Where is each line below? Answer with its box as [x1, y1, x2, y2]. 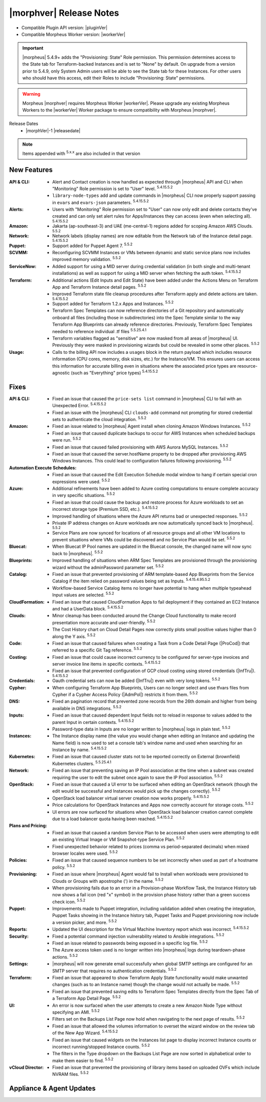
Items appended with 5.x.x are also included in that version [22, 150, 140, 156]
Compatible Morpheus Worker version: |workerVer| [21, 31, 126, 37]
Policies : [9, 857, 28, 863]
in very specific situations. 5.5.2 [52, 492, 115, 498]
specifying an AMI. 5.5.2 [52, 1008, 100, 1015]
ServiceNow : [9, 263, 36, 269]
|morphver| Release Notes [9, 7, 119, 18]
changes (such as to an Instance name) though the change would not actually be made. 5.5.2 [52, 981, 240, 988]
